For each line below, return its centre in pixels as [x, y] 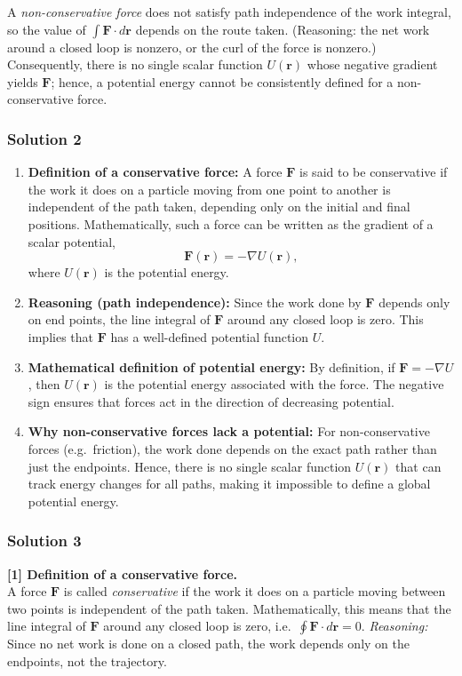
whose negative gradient [372, 64]
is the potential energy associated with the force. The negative [274, 384]
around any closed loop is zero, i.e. [197, 626]
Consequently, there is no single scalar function [135, 64]
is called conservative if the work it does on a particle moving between [255, 591]
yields [23, 81]
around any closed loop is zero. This [325, 319]
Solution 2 [44, 138]
